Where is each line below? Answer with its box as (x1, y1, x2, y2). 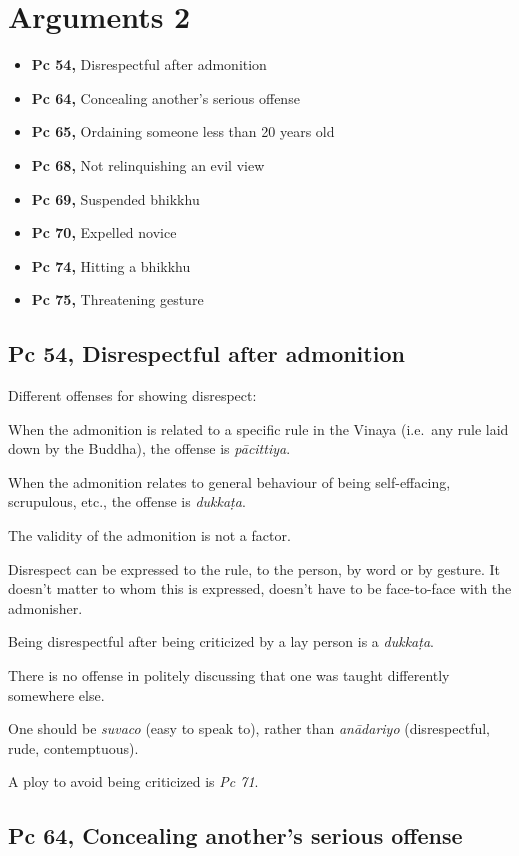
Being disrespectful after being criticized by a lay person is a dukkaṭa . (8, 631, 434, 652)
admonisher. (8, 597, 83, 618)
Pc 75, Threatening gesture (31, 289, 204, 310)
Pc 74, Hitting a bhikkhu (31, 255, 191, 276)
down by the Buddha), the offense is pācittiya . (8, 438, 291, 459)
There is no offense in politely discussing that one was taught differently (8, 665, 450, 686)
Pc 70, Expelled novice (31, 222, 177, 243)
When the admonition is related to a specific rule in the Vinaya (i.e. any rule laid (8, 418, 509, 439)
